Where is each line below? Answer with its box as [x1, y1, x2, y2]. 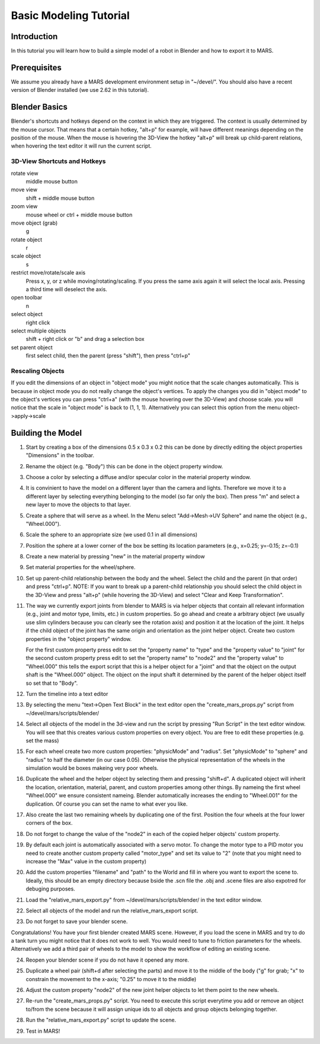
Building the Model [11, 427, 82, 438]
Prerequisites [11, 62, 62, 72]
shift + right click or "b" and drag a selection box [25, 336, 145, 343]
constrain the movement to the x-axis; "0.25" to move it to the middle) [25, 975, 197, 982]
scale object [11, 253, 41, 260]
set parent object [11, 344, 53, 351]
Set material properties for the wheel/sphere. [25, 564, 136, 571]
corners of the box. [25, 819, 73, 826]
